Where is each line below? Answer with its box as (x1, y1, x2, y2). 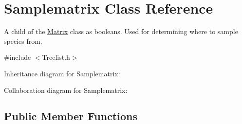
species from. (4, 35, 42, 46)
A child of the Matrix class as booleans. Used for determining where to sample (4, 26, 238, 36)
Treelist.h (42, 52, 70, 62)
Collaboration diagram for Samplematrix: (4, 85, 128, 95)
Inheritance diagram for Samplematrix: (4, 68, 120, 78)
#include (4, 52, 31, 62)
